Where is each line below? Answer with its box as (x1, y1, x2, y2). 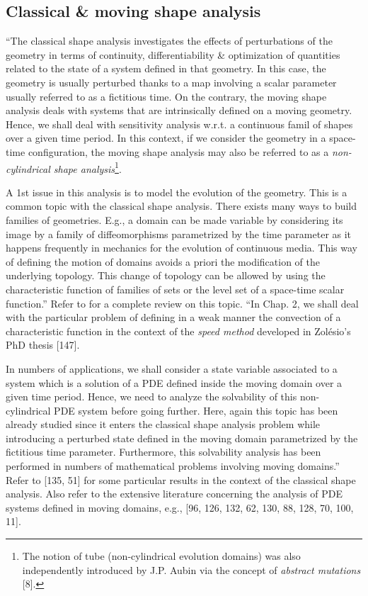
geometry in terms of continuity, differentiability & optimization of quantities (6, 47, 340, 62)
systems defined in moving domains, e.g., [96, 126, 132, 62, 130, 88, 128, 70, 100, (6, 500, 354, 515)
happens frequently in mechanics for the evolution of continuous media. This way (6, 240, 358, 255)
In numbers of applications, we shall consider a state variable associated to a (6, 361, 338, 376)
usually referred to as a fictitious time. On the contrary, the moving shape (6, 89, 327, 103)
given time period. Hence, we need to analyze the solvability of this (6, 389, 297, 404)
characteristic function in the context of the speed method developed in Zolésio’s (6, 323, 351, 338)
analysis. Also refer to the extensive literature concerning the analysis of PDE (6, 486, 343, 501)
